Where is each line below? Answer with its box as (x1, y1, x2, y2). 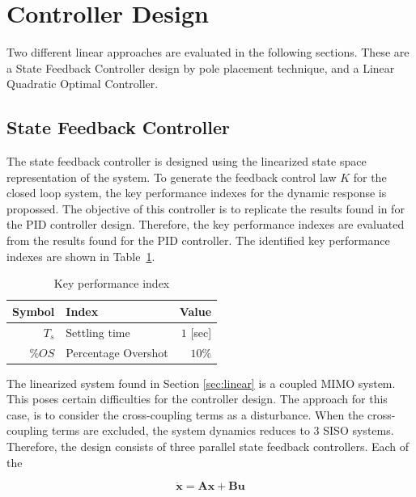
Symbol (12, 302, 55, 319)
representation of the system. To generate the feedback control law (6, 168, 337, 185)
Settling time (66, 323, 130, 340)
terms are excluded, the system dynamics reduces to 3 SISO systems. (52, 422, 394, 439)
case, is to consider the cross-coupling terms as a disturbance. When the (6, 406, 364, 423)
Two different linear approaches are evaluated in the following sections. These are (6, 44, 410, 61)
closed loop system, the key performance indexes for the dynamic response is (6, 184, 387, 201)
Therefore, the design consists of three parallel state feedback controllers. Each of (6, 438, 410, 455)
